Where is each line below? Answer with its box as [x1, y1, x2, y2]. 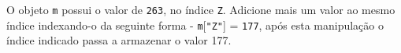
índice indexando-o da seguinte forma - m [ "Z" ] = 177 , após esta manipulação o [6, 16, 384, 33]
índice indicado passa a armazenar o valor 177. [6, 32, 232, 48]
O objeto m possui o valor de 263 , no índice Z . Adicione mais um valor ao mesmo [6, 2, 395, 17]
